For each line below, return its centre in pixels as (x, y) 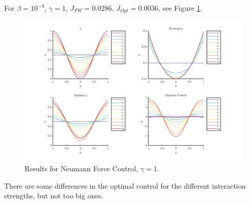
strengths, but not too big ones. (54, 196)
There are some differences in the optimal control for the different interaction (125, 185)
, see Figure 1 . (180, 8)
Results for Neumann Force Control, (81, 168)
